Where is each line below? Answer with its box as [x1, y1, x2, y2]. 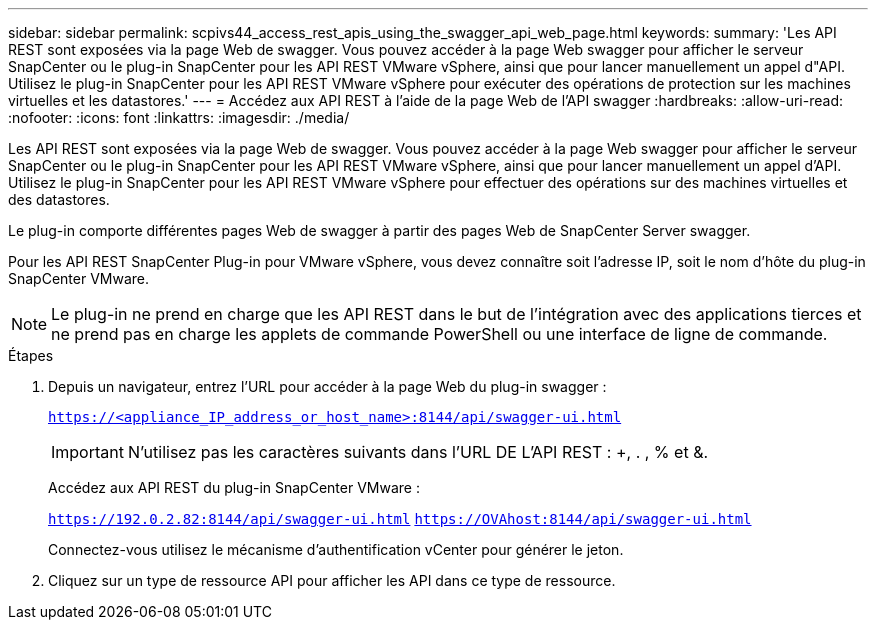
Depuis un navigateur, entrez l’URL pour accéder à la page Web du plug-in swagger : [48, 378, 607, 395]
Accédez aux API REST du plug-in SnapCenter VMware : [48, 479, 420, 496]
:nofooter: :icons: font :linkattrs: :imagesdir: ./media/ [8, 109, 350, 126]
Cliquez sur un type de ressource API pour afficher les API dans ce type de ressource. [48, 572, 616, 589]
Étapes [8, 347, 54, 364]
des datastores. [8, 191, 110, 208]
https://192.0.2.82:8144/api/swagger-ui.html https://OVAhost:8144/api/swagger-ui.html [48, 511, 752, 527]
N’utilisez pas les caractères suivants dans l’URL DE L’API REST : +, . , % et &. [127, 442, 709, 462]
